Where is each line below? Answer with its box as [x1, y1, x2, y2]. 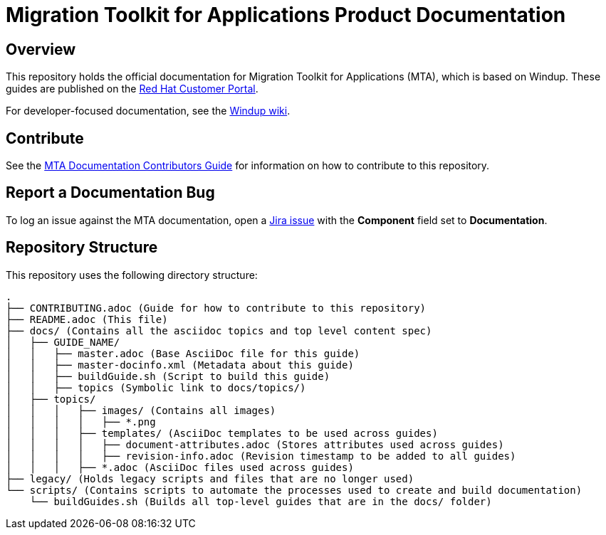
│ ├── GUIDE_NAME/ [6, 336, 120, 348]
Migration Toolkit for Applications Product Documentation [6, 3, 566, 27]
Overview [6, 40, 76, 58]
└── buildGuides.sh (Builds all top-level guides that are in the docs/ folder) [29, 495, 492, 507]
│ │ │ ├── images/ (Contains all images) [6, 404, 276, 416]
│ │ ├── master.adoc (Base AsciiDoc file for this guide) [6, 347, 360, 359]
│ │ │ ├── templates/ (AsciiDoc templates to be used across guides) [6, 427, 438, 439]
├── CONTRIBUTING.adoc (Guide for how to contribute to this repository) [6, 302, 427, 314]
